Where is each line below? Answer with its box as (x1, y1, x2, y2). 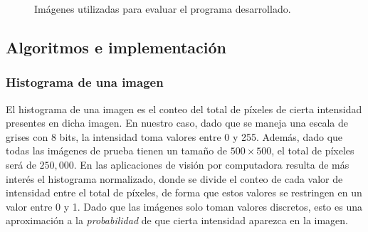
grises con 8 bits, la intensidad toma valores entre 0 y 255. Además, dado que (6, 129, 343, 144)
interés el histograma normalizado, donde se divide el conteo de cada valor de (6, 171, 343, 186)
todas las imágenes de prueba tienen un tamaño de (6, 143, 227, 158)
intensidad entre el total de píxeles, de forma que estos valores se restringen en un (6, 185, 362, 200)
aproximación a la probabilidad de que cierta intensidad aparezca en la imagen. (6, 213, 348, 228)
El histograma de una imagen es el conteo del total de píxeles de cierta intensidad (6, 101, 362, 116)
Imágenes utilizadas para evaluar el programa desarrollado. (34, 1, 291, 16)
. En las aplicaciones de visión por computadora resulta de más (73, 157, 349, 172)
